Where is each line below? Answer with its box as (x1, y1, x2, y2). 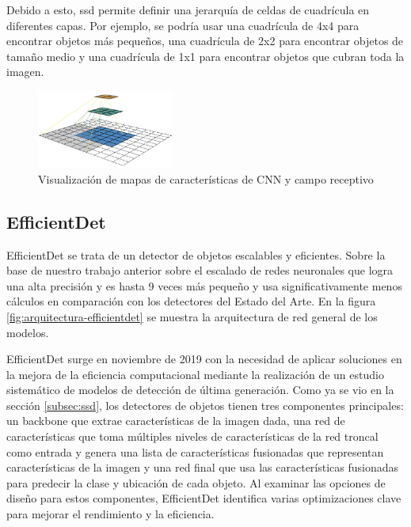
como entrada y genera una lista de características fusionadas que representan (6, 443, 384, 460)
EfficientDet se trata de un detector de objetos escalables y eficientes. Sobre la (6, 246, 386, 263)
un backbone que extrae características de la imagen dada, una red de (6, 412, 345, 429)
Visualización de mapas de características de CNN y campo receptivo (38, 170, 374, 187)
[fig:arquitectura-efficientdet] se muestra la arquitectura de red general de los (6, 308, 378, 324)
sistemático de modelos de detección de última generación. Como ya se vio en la (6, 381, 394, 398)
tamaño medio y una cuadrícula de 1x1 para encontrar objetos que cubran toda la (6, 47, 405, 64)
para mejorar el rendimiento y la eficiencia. (6, 506, 215, 522)
